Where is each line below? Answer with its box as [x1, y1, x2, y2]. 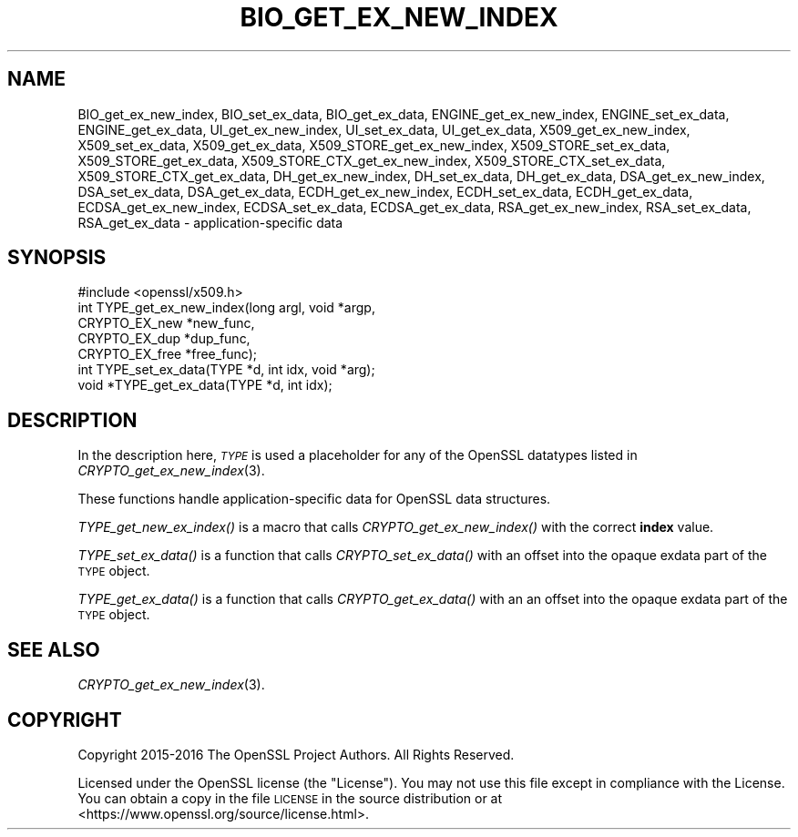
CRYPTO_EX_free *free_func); [77, 346, 258, 362]
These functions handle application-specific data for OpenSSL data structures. [77, 491, 551, 507]
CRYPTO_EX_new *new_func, [77, 315, 255, 332]
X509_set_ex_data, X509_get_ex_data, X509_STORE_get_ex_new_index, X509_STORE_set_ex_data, [77, 137, 670, 153]
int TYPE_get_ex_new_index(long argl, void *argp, [77, 300, 375, 316]
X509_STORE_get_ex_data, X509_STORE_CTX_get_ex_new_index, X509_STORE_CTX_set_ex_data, [77, 152, 666, 168]
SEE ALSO [7, 638, 100, 661]
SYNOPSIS [7, 246, 107, 270]
